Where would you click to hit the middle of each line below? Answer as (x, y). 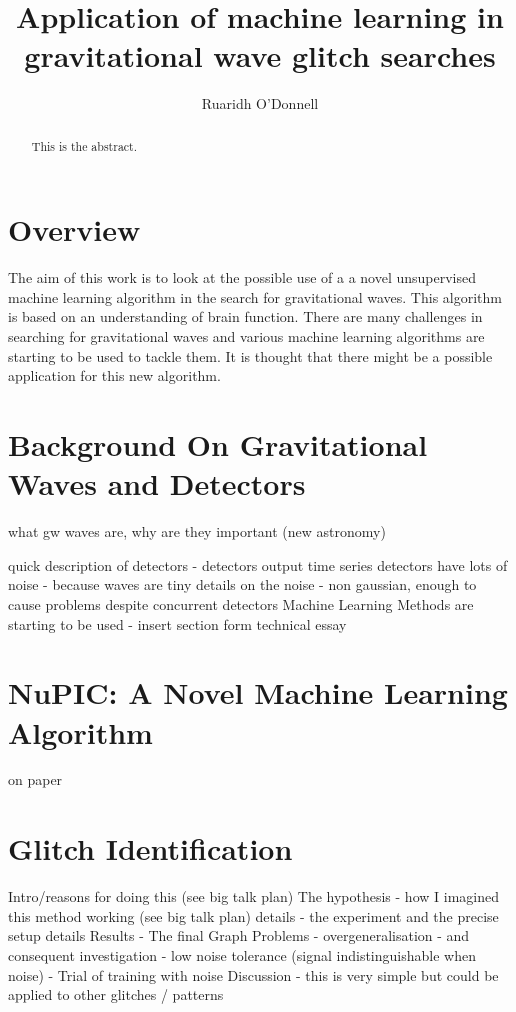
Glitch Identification (150, 848)
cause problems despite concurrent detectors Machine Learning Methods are (241, 603)
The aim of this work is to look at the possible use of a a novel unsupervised (242, 277)
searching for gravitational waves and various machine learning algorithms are (246, 336)
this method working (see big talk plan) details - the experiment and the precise (253, 915)
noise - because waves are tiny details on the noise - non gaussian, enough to (242, 584)
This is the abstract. (84, 145)
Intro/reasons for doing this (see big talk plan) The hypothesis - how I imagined (253, 896)
